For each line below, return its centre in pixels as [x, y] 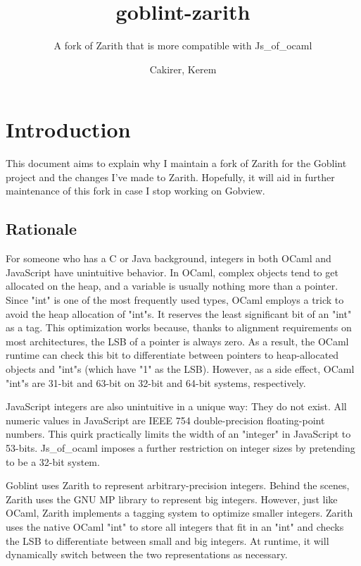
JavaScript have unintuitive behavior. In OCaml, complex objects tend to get [172, 272]
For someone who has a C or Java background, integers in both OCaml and [169, 258]
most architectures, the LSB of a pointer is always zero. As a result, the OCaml [177, 341]
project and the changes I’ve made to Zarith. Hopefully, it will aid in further [170, 177]
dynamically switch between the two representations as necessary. [147, 554]
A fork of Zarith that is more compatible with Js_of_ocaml [183, 45]
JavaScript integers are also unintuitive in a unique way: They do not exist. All [176, 406]
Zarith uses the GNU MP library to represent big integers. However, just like [172, 499]
